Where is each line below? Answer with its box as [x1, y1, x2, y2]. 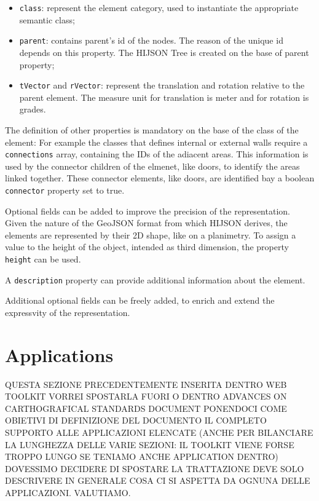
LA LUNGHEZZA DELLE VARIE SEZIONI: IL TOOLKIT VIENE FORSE [5, 438, 294, 451]
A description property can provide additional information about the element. [5, 273, 305, 286]
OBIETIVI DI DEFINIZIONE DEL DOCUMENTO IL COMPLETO [5, 414, 267, 427]
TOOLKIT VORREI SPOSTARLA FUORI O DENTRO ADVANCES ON [5, 390, 287, 403]
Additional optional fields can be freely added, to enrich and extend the [5, 294, 275, 307]
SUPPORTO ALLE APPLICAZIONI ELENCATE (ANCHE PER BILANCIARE [5, 426, 313, 438]
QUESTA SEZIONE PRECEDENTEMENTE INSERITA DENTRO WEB [5, 377, 287, 390]
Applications [5, 342, 114, 367]
